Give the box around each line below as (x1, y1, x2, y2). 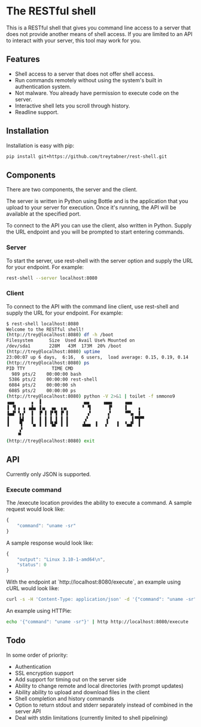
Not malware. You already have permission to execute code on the (14, 89, 179, 97)
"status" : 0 (17, 562, 47, 568)
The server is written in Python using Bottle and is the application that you (6, 198, 188, 205)
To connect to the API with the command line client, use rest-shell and (6, 303, 179, 310)
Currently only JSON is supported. (6, 470, 92, 478)
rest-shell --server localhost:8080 (6, 275, 98, 281)
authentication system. (14, 83, 72, 90)
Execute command (6, 485, 62, 493)
